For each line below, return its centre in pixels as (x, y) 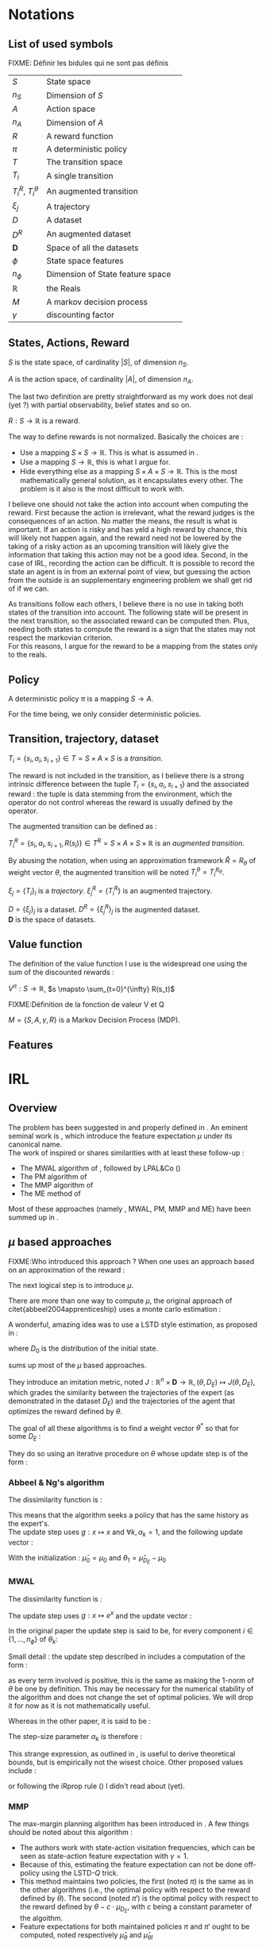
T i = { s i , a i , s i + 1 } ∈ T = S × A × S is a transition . (86, 759)
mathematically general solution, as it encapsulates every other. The (131, 480)
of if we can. (29, 588)
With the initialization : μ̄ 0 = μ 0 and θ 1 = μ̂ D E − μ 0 (87, 1560)
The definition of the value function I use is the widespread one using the (128, 963)
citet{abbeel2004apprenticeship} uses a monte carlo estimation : (115, 1309)
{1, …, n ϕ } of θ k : (33, 1640)
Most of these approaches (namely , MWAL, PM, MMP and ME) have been (130, 1209)
